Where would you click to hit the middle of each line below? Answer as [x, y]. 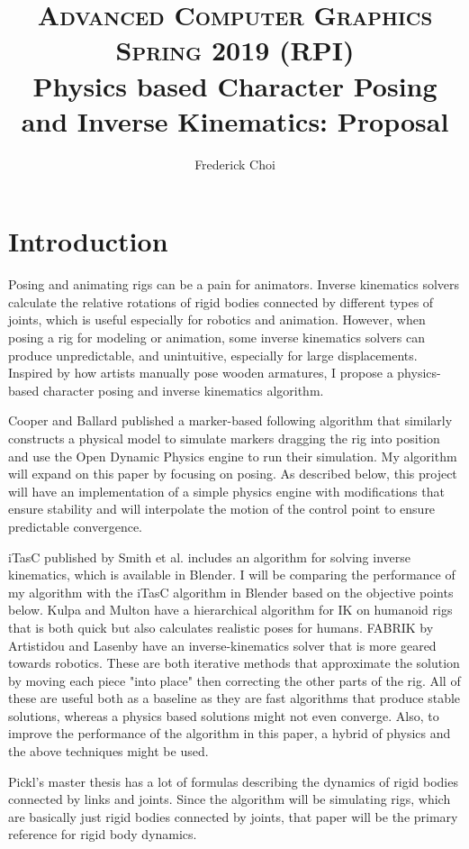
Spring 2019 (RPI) [235, 50]
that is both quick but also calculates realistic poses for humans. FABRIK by [221, 627]
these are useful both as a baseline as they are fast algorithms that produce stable [234, 698]
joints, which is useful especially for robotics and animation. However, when [217, 320]
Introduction [88, 241]
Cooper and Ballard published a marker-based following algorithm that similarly [230, 420]
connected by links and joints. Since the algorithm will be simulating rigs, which [230, 799]
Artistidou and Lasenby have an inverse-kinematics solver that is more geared [222, 645]
